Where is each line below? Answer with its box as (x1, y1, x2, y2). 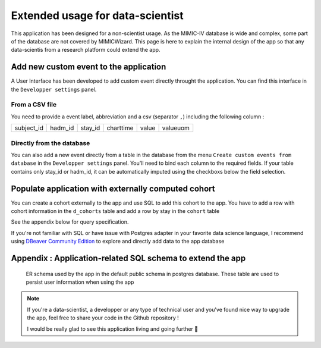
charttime (106, 124, 134, 132)
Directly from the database (11, 139, 90, 147)
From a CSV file (11, 101, 56, 109)
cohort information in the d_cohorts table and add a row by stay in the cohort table (11, 207, 220, 214)
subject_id (14, 124, 44, 132)
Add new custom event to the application (11, 62, 166, 72)
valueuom (162, 124, 190, 132)
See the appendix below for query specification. (11, 218, 129, 225)
